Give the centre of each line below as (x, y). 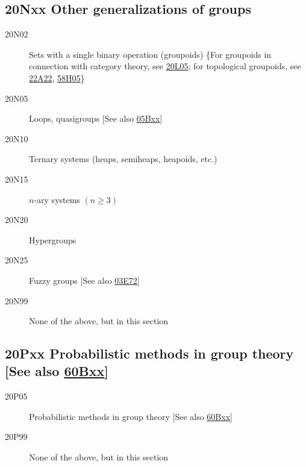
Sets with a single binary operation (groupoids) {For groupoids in (150, 54)
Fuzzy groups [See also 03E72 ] (84, 280)
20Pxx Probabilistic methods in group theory (149, 353)
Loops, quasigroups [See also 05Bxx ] (96, 118)
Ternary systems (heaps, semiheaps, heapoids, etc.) (123, 159)
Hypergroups (53, 240)
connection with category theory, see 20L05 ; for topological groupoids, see (165, 66)
